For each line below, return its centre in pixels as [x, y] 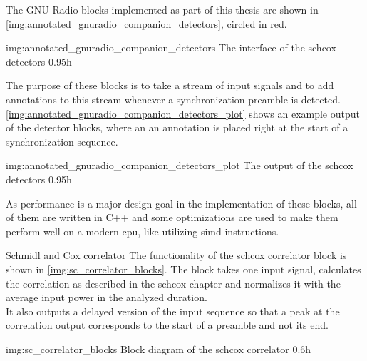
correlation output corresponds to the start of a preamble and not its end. [167, 325]
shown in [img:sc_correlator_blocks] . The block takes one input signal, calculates [183, 269]
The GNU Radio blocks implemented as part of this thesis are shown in [162, 9]
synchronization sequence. [62, 141]
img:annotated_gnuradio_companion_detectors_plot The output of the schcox [180, 165]
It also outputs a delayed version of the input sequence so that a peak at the [173, 311]
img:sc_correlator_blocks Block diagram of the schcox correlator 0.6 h [159, 349]
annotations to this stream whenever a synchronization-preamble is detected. [173, 99]
